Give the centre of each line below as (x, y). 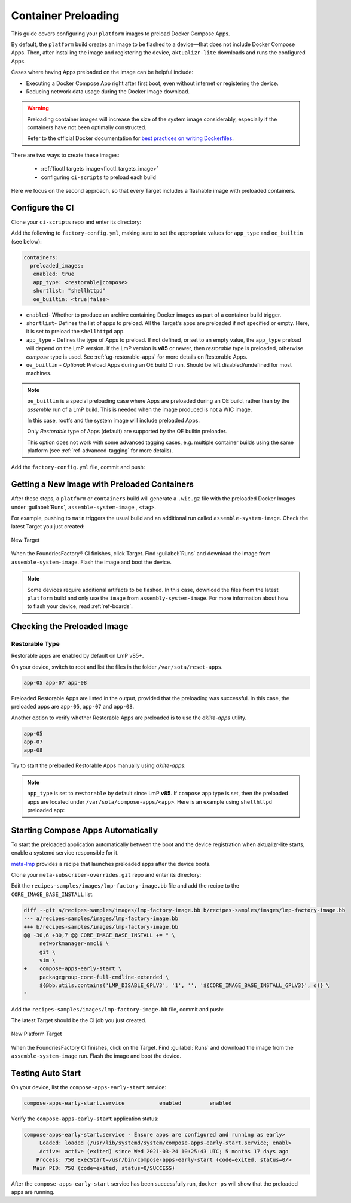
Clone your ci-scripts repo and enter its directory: (76, 222)
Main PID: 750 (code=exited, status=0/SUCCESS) (104, 1168)
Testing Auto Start (46, 1073)
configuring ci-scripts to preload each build (99, 177)
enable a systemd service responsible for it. (65, 853)
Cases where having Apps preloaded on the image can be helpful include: (102, 72)
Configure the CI (42, 207)
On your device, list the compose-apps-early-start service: (89, 1087)
